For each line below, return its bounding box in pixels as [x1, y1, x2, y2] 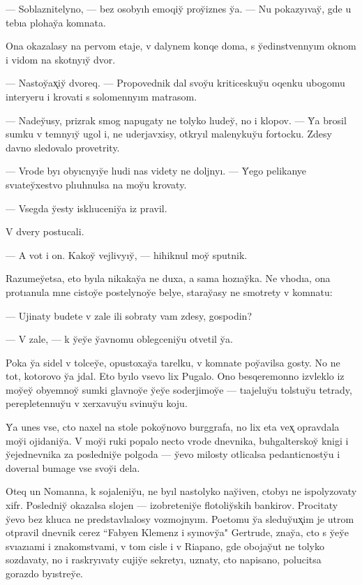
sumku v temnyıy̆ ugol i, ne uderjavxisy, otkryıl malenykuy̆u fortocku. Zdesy [6, 126, 332, 141]
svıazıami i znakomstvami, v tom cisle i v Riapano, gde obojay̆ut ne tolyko [6, 538, 324, 553]
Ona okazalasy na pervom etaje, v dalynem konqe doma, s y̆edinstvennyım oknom [6, 38, 356, 53]
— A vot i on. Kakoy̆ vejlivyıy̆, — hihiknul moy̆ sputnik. [6, 247, 248, 262]
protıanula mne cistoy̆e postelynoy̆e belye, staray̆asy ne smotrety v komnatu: [6, 284, 333, 299]
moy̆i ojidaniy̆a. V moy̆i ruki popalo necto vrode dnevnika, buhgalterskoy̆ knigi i [6, 433, 349, 447]
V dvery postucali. [6, 224, 84, 239]
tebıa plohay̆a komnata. [6, 15, 106, 29]
